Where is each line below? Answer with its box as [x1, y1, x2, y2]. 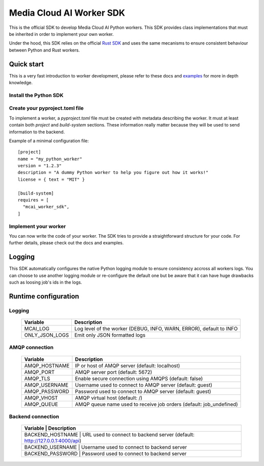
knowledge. [9, 80, 33, 86]
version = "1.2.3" [18, 163, 62, 169]
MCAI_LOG [24, 325, 50, 332]
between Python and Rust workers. [9, 47, 80, 53]
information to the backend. [9, 129, 65, 135]
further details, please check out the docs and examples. [9, 240, 124, 246]
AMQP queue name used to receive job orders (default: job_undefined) [75, 401, 238, 408]
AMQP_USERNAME [24, 381, 68, 388]
